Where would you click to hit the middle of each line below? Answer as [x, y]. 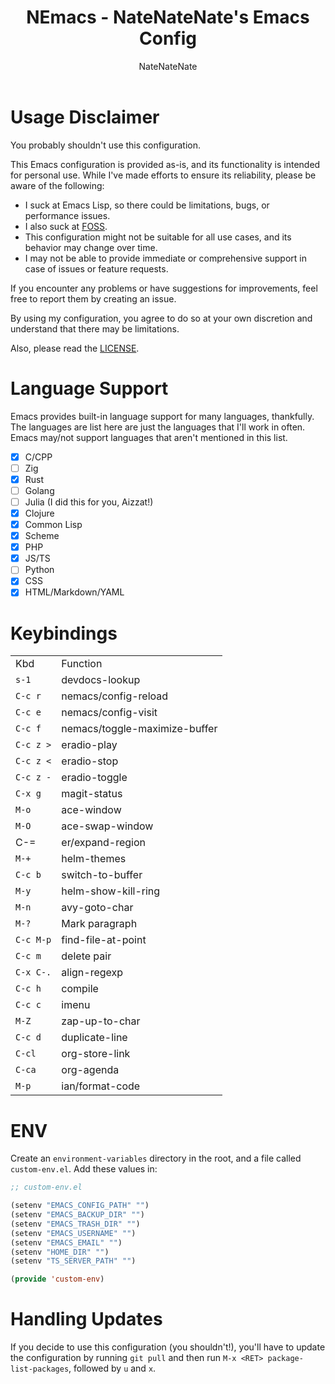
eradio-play [89, 745]
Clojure [39, 513]
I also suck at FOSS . [66, 226]
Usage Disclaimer [85, 117]
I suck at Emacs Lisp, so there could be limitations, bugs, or [147, 205]
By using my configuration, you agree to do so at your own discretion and [161, 318]
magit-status [92, 794]
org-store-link [96, 1054]
